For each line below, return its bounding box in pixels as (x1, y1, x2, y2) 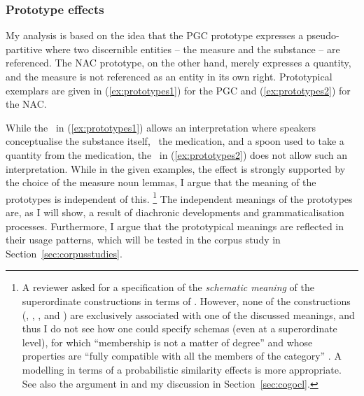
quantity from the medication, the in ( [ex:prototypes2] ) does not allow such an (6, 147, 348, 162)
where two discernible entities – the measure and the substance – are (45, 41, 340, 56)
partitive (6, 41, 43, 56)
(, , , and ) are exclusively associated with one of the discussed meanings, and (22, 307, 355, 322)
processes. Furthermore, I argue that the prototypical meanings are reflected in (6, 218, 344, 233)
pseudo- (306, 28, 339, 43)
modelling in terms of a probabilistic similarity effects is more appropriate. (22, 362, 342, 376)
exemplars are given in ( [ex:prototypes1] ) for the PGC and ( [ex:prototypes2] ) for (6, 83, 351, 97)
